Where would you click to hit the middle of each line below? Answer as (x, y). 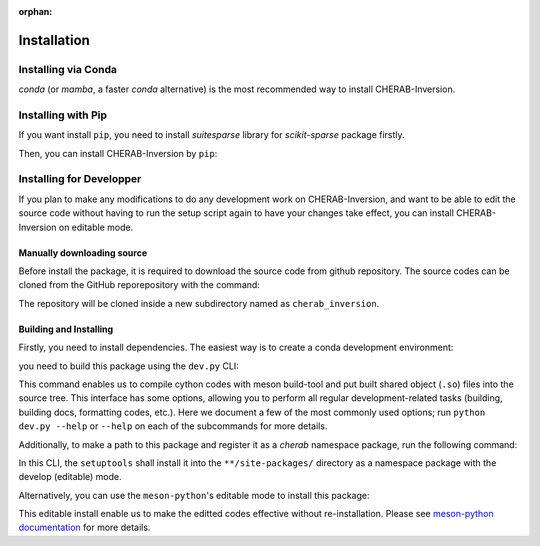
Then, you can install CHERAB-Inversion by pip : (118, 153)
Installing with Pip (62, 115)
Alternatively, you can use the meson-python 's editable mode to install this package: (194, 495)
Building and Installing (66, 329)
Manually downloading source (83, 252)
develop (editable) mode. (70, 477)
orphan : (35, 11)
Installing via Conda (67, 69)
